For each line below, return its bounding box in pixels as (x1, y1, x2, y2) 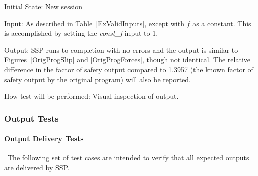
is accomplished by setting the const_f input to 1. (4, 28, 158, 38)
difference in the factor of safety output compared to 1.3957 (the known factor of (4, 64, 253, 74)
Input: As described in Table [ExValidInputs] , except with (4, 18, 184, 28)
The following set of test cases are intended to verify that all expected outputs (7, 152, 249, 163)
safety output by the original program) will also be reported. (4, 74, 191, 84)
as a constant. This (192, 18, 251, 28)
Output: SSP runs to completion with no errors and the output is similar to (4, 44, 238, 55)
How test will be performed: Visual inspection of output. (4, 91, 179, 101)
